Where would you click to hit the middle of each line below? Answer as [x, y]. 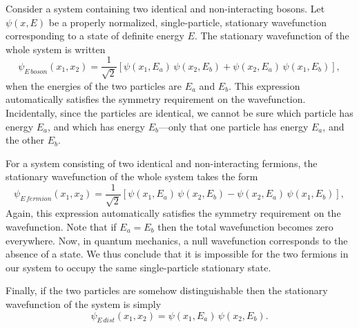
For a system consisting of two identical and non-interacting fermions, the [162, 163]
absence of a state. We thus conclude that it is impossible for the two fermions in [177, 254]
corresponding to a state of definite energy [95, 36]
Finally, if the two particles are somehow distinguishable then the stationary [167, 290]
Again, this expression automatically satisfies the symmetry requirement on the [173, 213]
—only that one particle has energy [233, 126]
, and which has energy [96, 126]
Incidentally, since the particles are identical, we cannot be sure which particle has [179, 113]
